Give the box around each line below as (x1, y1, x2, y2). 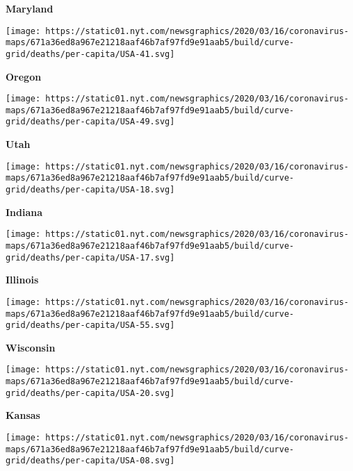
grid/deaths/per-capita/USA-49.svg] (6, 117, 175, 127)
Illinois (6, 272, 39, 287)
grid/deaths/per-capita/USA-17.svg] (6, 252, 175, 263)
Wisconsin (6, 340, 56, 354)
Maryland (6, 1, 54, 15)
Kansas (6, 408, 40, 422)
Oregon (6, 69, 42, 83)
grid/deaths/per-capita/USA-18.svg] (6, 185, 175, 195)
